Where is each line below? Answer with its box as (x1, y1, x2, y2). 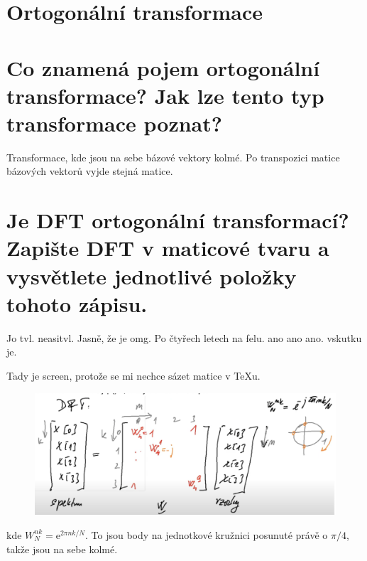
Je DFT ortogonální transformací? (6, 205, 349, 235)
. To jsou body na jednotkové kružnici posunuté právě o (85, 527, 328, 542)
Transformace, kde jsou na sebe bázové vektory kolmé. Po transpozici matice (6, 149, 340, 164)
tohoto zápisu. (6, 289, 148, 318)
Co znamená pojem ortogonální (6, 53, 320, 82)
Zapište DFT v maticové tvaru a (6, 233, 329, 262)
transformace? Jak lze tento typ (6, 80, 324, 109)
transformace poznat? (6, 108, 222, 137)
